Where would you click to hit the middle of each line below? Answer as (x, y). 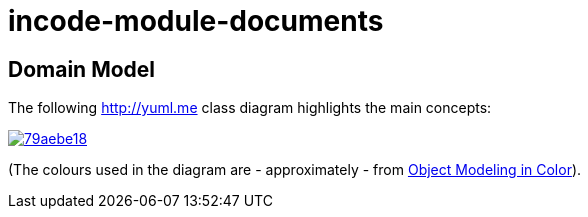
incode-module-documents (196, 21)
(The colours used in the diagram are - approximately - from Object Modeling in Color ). (295, 170)
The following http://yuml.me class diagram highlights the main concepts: (250, 108)
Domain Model (82, 69)
